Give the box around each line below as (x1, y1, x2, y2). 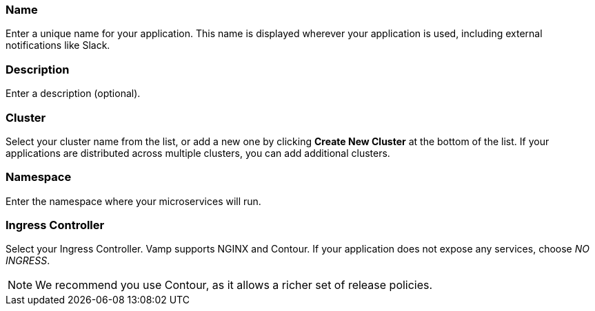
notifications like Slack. (6, 39, 110, 52)
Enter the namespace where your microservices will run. (6, 195, 261, 207)
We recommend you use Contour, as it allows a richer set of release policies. (35, 278, 433, 292)
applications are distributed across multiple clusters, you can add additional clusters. (6, 147, 390, 159)
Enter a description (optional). (6, 87, 141, 100)
